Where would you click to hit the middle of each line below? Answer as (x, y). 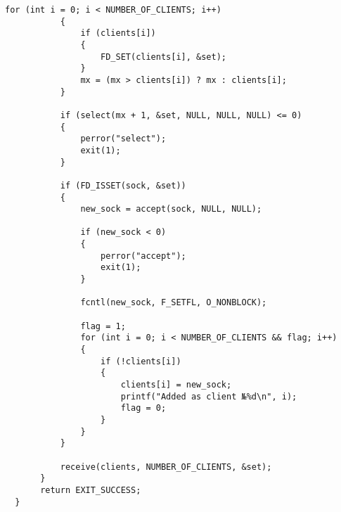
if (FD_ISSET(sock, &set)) (123, 185)
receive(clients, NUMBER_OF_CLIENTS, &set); (166, 467)
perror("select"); (123, 139)
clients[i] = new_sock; (176, 385)
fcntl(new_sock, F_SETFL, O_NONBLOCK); (174, 303)
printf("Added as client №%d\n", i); (209, 396)
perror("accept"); (143, 256)
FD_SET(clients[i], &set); (164, 57)
